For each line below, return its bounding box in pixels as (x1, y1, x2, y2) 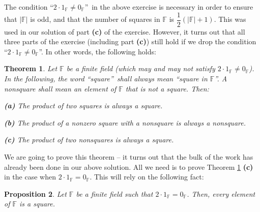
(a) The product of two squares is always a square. (4, 100, 163, 111)
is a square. (19, 198, 55, 209)
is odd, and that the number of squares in (30, 14, 160, 24)
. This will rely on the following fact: (90, 171, 204, 182)
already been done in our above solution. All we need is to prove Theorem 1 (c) (4, 161, 253, 172)
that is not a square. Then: (125, 83, 209, 94)
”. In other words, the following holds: (39, 46, 156, 56)
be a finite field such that (76, 188, 153, 199)
